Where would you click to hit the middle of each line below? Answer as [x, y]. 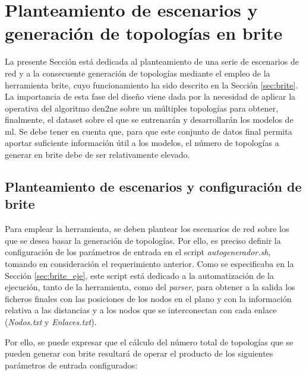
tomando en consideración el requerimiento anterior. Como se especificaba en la [149, 264]
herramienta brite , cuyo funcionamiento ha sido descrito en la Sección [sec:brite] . [152, 85]
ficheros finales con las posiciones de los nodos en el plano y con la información [148, 298]
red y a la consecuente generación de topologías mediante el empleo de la [138, 73]
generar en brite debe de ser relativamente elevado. [97, 155]
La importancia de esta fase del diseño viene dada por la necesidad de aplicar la [150, 96]
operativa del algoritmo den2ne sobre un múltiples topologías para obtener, [142, 108]
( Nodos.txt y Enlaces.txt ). [51, 322]
